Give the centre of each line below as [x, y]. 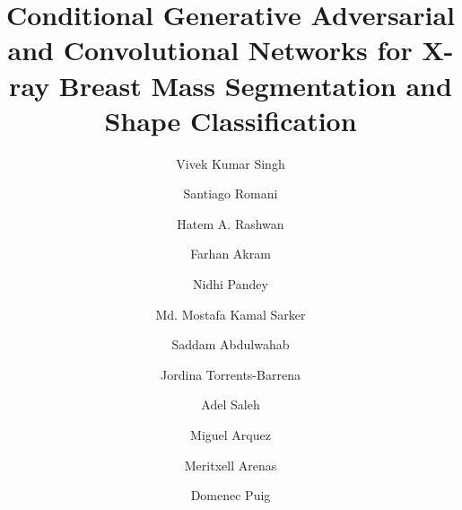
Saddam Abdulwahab [231, 344]
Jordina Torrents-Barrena [231, 374]
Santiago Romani [231, 193]
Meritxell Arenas [231, 465]
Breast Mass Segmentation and [255, 85]
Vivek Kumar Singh [231, 163]
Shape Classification [231, 120]
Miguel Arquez [231, 435]
